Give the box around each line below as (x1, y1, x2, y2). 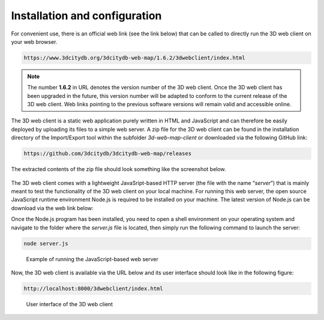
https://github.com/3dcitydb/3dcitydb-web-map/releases (23, 150, 192, 157)
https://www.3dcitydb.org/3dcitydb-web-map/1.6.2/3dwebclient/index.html (23, 54, 245, 61)
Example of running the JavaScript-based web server (26, 255, 158, 262)
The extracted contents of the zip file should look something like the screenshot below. (11, 166, 226, 173)
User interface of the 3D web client (26, 300, 113, 307)
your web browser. (11, 38, 58, 45)
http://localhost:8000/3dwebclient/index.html (23, 285, 163, 292)
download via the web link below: (11, 204, 94, 211)
